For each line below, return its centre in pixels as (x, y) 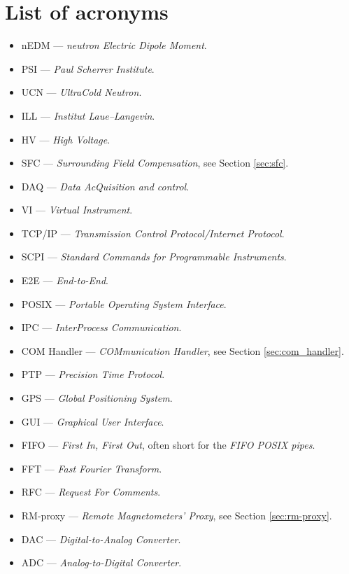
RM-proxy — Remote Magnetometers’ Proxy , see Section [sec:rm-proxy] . (177, 515)
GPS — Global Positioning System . (97, 398)
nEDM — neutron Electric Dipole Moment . (114, 45)
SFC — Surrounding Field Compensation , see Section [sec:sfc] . (155, 163)
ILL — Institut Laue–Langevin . (88, 115)
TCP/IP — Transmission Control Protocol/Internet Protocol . (153, 233)
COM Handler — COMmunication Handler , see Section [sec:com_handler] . (183, 350)
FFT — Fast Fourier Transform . (92, 468)
